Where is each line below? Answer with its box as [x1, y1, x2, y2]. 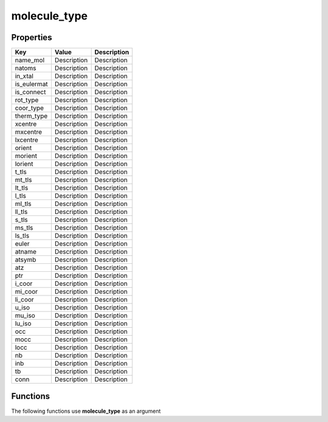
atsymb [15, 255, 36, 264]
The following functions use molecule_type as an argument [11, 407, 161, 415]
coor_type [15, 104, 44, 112]
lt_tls [15, 184, 29, 192]
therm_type [15, 112, 48, 120]
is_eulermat [15, 80, 48, 88]
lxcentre [15, 136, 39, 144]
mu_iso [15, 311, 36, 320]
